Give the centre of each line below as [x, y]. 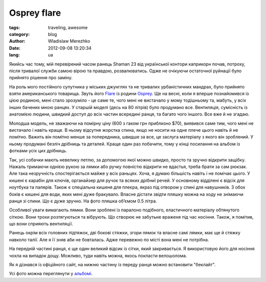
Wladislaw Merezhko [69, 41]
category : [19, 34]
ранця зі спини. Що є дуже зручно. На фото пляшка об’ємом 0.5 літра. [83, 201]
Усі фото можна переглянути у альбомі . [51, 274]
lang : [15, 55]
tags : [15, 28]
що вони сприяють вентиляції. [41, 224]
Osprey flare [35, 13]
